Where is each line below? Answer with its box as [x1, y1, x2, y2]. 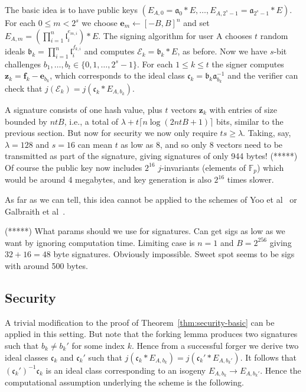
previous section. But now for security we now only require [5, 127, 217, 139]
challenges [5, 57, 41, 70]
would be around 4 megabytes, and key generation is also [5, 173, 211, 186]
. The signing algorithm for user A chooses [98, 29, 252, 41]
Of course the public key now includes [5, 161, 142, 173]
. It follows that [240, 351, 297, 363]
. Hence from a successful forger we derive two [131, 339, 299, 351]
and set [183, 17, 210, 28]
